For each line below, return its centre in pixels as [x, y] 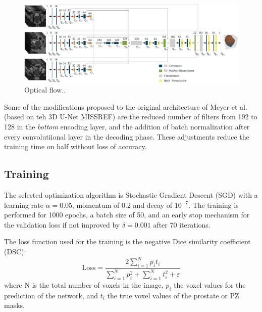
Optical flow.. [45, 90]
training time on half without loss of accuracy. [75, 146]
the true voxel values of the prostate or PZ [173, 295]
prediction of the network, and [51, 295]
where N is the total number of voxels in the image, [84, 285]
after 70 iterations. [182, 224]
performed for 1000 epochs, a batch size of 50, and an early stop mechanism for [127, 215]
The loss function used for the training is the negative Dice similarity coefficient [127, 241]
